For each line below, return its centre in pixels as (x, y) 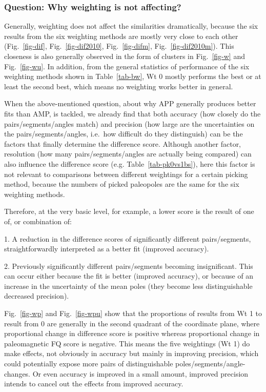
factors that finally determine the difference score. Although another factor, (123, 143)
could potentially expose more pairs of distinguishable (89, 364)
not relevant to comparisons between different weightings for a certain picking (126, 174)
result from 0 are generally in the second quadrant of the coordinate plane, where (132, 323)
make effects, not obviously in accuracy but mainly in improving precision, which (131, 353)
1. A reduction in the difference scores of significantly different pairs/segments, (128, 238)
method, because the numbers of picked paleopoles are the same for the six (122, 184)
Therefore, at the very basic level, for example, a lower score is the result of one (129, 211)
